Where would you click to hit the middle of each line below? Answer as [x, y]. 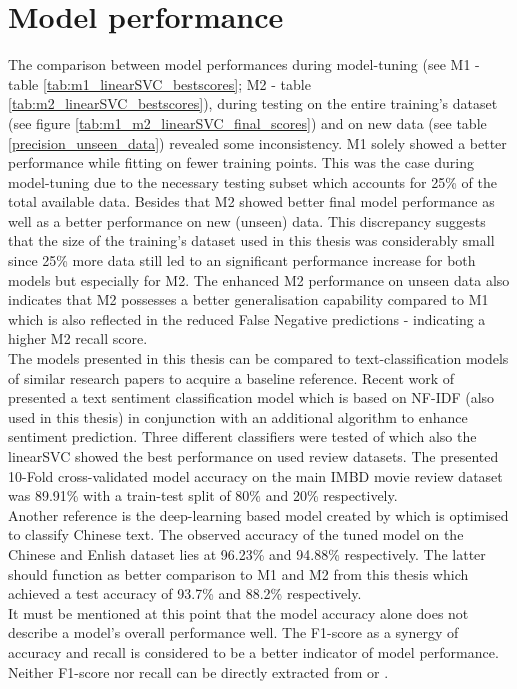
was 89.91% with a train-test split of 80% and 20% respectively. [203, 495]
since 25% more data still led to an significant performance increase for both [242, 260]
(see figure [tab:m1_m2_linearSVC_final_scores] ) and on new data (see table [247, 122]
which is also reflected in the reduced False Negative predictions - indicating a [247, 318]
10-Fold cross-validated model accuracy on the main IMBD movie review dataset [255, 475]
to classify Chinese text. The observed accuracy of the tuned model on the [236, 534]
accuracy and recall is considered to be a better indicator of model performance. [253, 651]
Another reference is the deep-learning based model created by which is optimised [258, 514]
